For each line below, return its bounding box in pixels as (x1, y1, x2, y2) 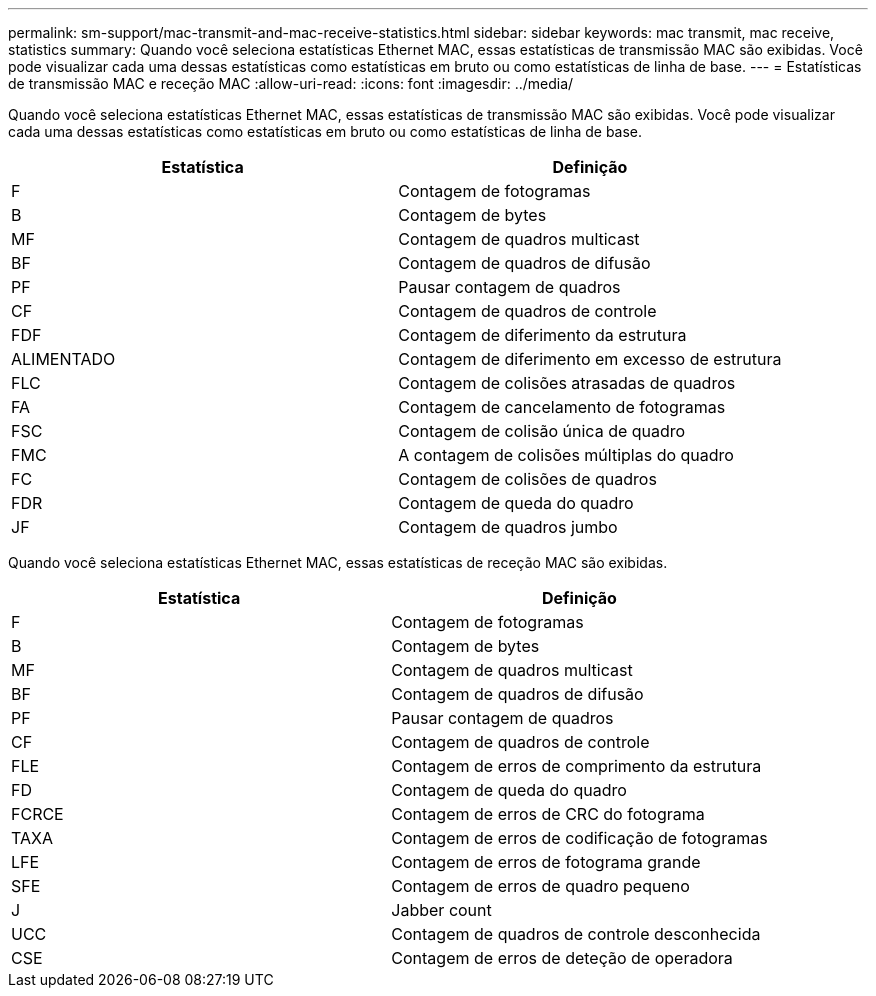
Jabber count (391, 900, 492, 920)
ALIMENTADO (11, 349, 116, 369)
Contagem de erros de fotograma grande (391, 852, 701, 872)
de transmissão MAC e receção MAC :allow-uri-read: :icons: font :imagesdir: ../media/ (8, 75, 574, 92)
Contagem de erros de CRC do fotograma (391, 804, 705, 824)
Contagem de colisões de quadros (398, 469, 657, 489)
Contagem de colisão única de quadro (398, 421, 686, 441)
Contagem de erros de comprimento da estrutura (391, 756, 762, 776)
